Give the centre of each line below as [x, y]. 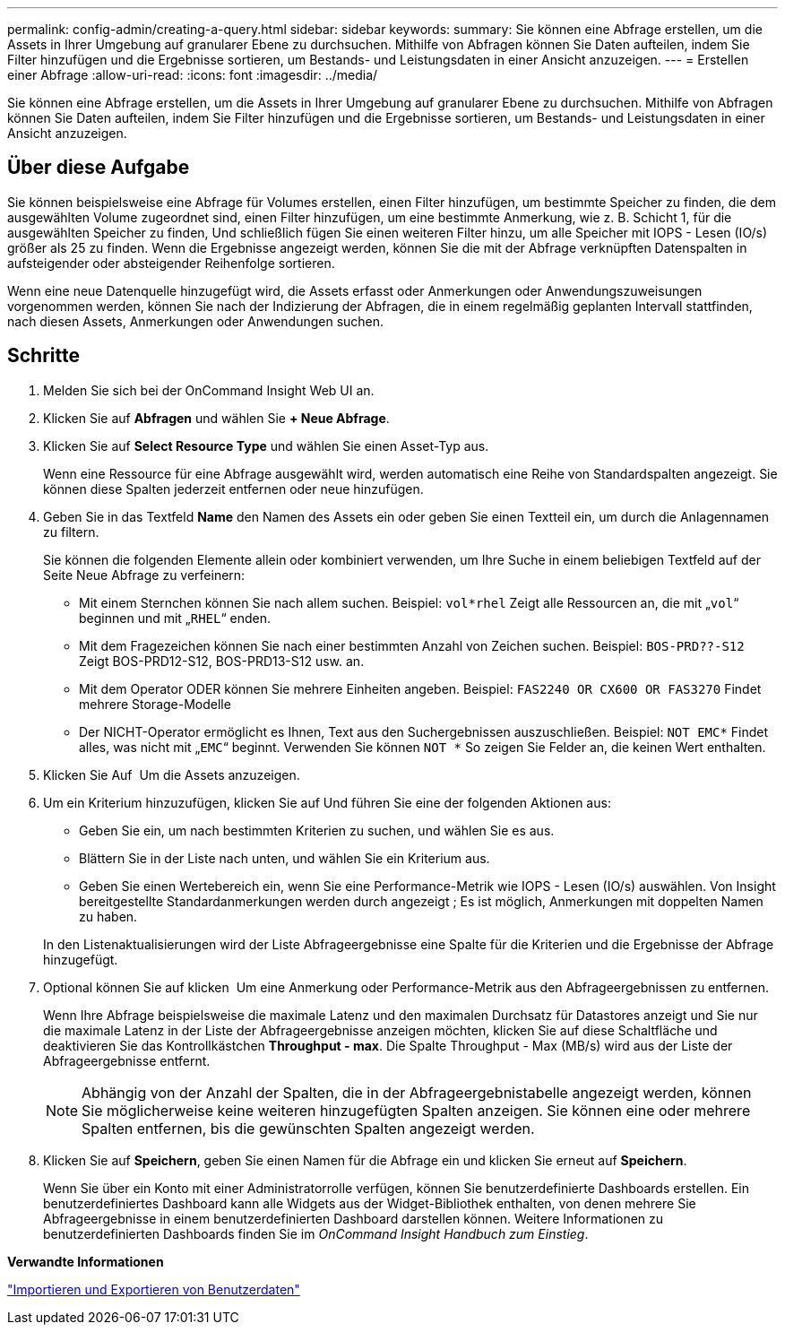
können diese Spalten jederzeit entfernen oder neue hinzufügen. [233, 489]
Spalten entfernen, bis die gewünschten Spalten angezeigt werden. [308, 1128]
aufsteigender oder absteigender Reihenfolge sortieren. [171, 263]
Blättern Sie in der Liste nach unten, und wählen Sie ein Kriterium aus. [285, 858]
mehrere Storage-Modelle [155, 704]
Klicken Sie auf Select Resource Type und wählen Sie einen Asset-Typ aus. [266, 445]
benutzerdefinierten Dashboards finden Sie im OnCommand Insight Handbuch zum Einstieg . [316, 1233]
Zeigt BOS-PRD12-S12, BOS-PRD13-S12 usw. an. [222, 661]
